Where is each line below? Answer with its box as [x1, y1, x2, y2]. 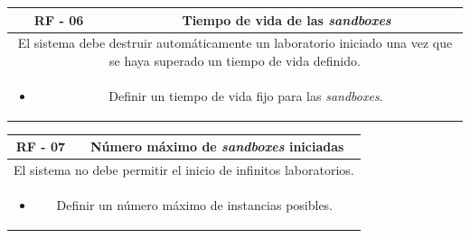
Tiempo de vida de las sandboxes [182, 10, 391, 29]
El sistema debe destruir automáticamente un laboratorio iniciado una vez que [17, 33, 453, 52]
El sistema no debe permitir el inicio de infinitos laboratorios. [14, 160, 354, 179]
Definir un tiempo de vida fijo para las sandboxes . [108, 86, 383, 105]
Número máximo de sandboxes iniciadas [89, 137, 344, 156]
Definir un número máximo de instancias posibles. [56, 196, 334, 215]
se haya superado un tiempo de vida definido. [109, 50, 361, 69]
